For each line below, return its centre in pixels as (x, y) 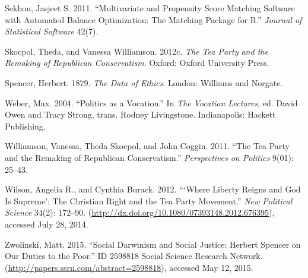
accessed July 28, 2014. (47, 224)
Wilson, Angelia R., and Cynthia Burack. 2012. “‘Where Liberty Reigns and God (153, 189)
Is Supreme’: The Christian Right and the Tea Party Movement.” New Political (149, 200)
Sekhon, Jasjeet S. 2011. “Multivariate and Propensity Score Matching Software (150, 8)
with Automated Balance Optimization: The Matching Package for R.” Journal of (153, 19)
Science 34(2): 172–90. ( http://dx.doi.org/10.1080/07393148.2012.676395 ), (140, 212)
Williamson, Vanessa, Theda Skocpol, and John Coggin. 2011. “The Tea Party (147, 146)
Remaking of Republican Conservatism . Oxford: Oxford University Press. (137, 63)
